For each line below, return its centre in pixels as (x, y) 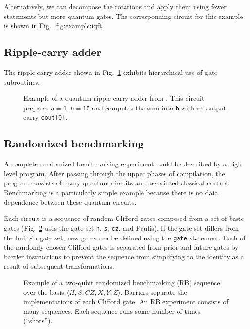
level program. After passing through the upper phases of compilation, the (115, 173)
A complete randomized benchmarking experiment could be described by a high (123, 164)
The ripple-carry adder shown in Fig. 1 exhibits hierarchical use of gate (111, 72)
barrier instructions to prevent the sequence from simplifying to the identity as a (124, 256)
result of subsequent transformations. (59, 266)
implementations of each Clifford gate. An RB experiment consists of (126, 302)
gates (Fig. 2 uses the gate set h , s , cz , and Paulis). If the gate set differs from (122, 228)
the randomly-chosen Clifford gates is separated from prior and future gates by (121, 247)
